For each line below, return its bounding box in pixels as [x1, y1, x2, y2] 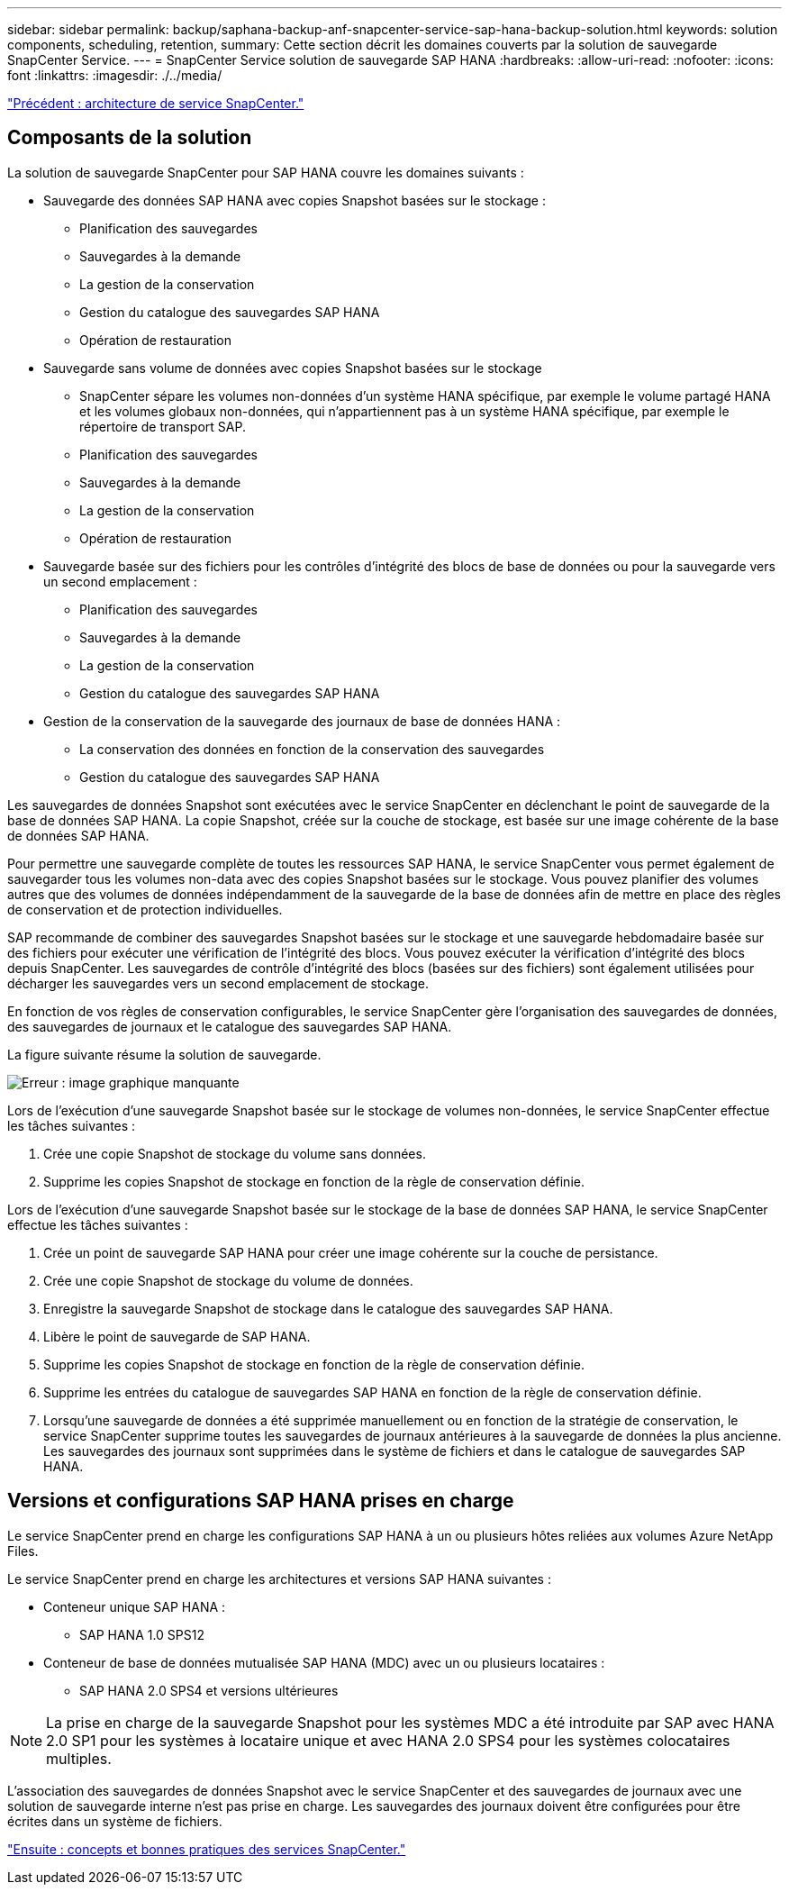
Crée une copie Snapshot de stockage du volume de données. [43, 1272, 413, 1288]
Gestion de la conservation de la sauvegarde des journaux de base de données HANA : [43, 713, 561, 729]
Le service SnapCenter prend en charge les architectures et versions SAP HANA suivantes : [7, 1570, 551, 1587]
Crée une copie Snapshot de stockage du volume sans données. [43, 1145, 426, 1161]
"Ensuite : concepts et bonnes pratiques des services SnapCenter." [7, 1841, 406, 1857]
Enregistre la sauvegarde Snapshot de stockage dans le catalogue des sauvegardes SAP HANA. [43, 1300, 613, 1316]
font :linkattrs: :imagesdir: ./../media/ [7, 68, 222, 83]
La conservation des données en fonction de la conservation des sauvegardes [79, 741, 545, 757]
